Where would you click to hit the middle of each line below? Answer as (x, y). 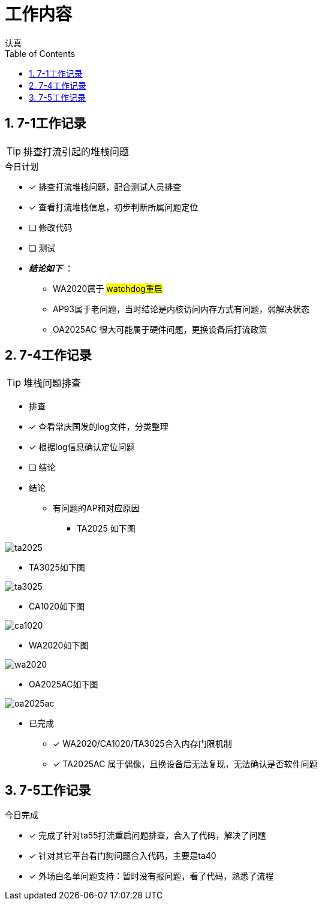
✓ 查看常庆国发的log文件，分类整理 (99, 427)
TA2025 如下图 (106, 529)
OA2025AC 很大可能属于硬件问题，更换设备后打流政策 (160, 329)
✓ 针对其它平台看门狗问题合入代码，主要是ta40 (123, 856)
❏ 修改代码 (51, 227)
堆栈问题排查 (52, 383)
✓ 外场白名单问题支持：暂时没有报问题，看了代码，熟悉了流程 (151, 876)
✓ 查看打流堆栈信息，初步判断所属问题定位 (114, 207)
